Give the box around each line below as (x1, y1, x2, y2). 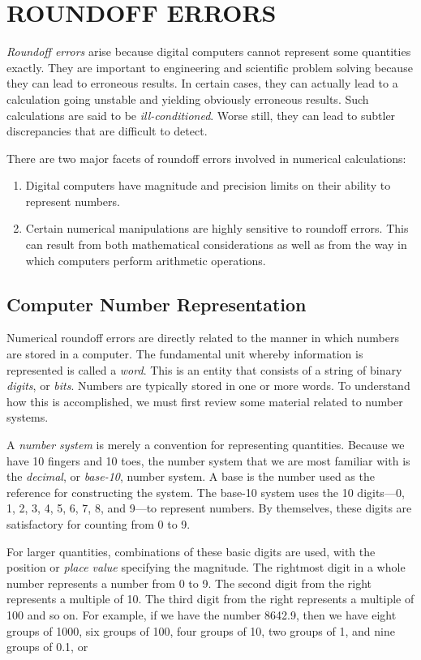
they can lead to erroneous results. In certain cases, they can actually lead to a (6, 75, 398, 92)
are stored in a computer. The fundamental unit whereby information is (6, 345, 363, 362)
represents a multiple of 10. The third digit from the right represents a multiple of (6, 590, 415, 607)
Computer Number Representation (6, 291, 307, 316)
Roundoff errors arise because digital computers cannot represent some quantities (6, 43, 411, 60)
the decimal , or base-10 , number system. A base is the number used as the (6, 468, 375, 485)
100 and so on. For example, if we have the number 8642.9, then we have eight (6, 606, 397, 623)
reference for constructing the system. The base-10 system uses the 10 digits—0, (6, 483, 405, 500)
